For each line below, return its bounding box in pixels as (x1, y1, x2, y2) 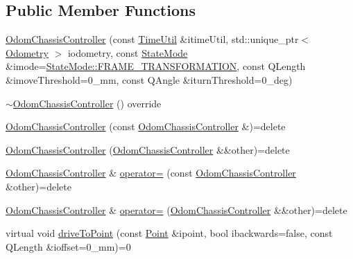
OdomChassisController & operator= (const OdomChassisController (6, 166, 296, 180)
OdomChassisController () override (12, 96, 162, 110)
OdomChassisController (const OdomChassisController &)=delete (6, 119, 286, 134)
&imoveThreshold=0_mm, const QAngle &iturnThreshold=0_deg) (6, 72, 293, 87)
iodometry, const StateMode (67, 45, 188, 60)
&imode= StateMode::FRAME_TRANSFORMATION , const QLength (6, 59, 306, 73)
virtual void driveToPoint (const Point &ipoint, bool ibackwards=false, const (6, 226, 333, 240)
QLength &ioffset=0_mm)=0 (6, 239, 131, 253)
